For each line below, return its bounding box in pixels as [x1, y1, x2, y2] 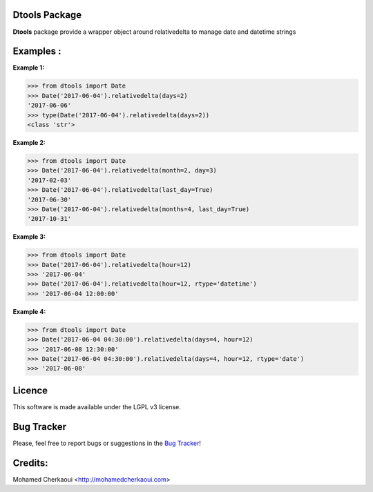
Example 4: [12, 307, 46, 315]
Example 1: [12, 63, 45, 72]
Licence [12, 384, 48, 396]
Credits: [12, 457, 48, 469]
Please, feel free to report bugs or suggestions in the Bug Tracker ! [12, 439, 202, 447]
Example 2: [12, 138, 46, 146]
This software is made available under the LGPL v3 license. [12, 402, 181, 411]
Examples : [12, 46, 61, 57]
